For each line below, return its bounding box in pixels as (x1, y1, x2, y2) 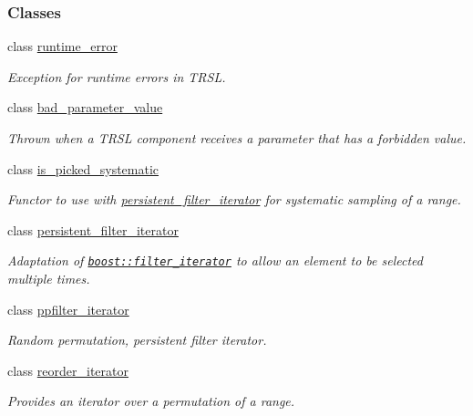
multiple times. (7, 269, 90, 288)
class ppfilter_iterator (7, 299, 129, 318)
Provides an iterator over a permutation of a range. (7, 391, 295, 411)
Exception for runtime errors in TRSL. (7, 67, 226, 86)
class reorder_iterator (7, 360, 129, 380)
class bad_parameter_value (7, 98, 163, 117)
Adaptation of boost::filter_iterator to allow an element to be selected (7, 251, 423, 270)
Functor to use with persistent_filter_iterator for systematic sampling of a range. (7, 190, 461, 209)
